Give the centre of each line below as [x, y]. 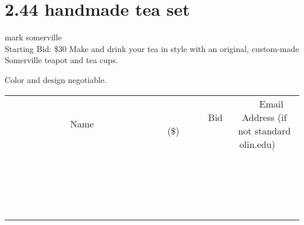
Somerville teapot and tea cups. [61, 60]
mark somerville [33, 37]
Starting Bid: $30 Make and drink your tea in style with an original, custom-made [152, 48]
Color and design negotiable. [56, 79]
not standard [265, 130]
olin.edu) [257, 144]
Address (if [265, 117]
